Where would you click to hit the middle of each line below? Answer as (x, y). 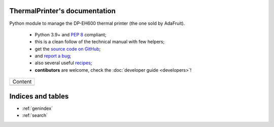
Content (22, 82)
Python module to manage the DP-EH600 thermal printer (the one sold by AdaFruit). (97, 23)
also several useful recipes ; (63, 63)
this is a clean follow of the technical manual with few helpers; (100, 42)
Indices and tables (39, 96)
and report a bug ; (53, 56)
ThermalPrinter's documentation (63, 11)
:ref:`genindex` (38, 108)
